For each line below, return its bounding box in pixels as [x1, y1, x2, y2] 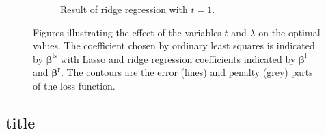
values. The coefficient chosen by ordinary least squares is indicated [33, 38, 315, 53]
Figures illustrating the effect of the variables [33, 25, 221, 39]
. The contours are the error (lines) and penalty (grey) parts [60, 65, 313, 79]
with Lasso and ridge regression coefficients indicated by [60, 51, 296, 66]
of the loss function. [33, 78, 116, 92]
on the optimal [258, 25, 321, 39]
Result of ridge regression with [60, 2, 188, 16]
